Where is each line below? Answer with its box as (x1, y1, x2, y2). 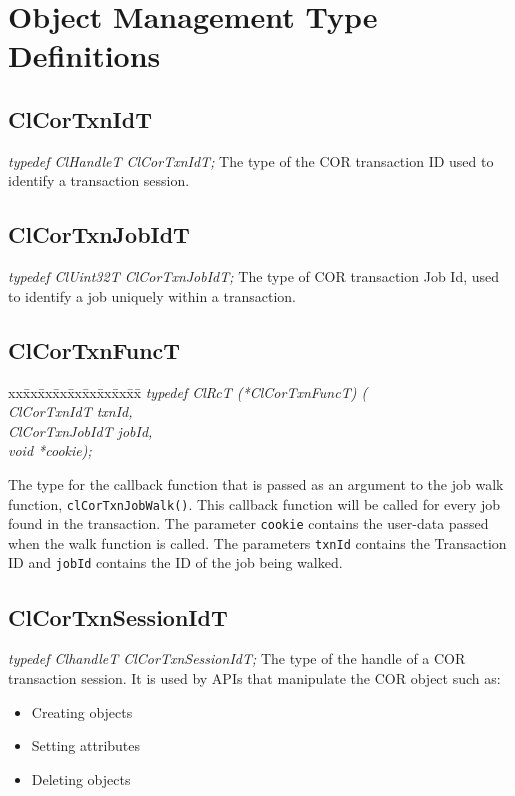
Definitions (8, 35, 161, 76)
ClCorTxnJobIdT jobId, (8, 420, 153, 441)
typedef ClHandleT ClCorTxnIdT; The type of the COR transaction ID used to (8, 150, 494, 171)
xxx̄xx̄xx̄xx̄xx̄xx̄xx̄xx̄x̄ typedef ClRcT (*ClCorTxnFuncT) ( (8, 381, 368, 402)
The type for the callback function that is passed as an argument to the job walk (8, 473, 504, 494)
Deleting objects (31, 768, 131, 789)
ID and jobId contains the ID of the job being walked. (8, 552, 343, 573)
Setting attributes (31, 735, 141, 756)
